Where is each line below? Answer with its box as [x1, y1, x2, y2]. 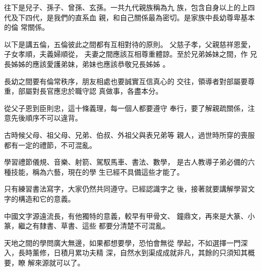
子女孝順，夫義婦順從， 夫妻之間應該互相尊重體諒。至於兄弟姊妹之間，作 [4, 49, 248, 59]
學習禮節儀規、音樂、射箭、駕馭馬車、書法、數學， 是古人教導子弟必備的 [4, 157, 248, 167]
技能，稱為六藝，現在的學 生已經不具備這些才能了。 [11, 166, 184, 177]
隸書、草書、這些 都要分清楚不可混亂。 [39, 220, 170, 231]
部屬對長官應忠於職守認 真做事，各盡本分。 [18, 86, 163, 96]
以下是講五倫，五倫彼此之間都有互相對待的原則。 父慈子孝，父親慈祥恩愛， [4, 38, 255, 49]
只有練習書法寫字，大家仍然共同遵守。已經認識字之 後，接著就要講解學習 [4, 183, 248, 194]
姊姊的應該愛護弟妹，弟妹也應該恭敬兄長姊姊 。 [11, 58, 170, 69]
